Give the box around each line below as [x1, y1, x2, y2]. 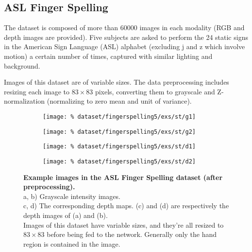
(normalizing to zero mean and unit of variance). [47, 96, 192, 106]
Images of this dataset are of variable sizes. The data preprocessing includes [4, 77, 229, 87]
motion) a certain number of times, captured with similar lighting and [4, 51, 213, 61]
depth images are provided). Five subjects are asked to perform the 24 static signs [4, 32, 248, 42]
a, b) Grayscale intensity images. [23, 191, 120, 201]
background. [4, 60, 40, 71]
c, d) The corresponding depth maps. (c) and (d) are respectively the [23, 200, 229, 211]
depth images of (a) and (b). [23, 210, 108, 220]
